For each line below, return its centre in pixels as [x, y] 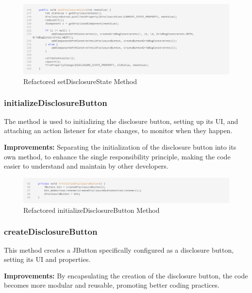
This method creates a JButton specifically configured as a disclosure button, [119, 250]
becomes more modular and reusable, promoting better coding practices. [112, 285]
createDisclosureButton [51, 232]
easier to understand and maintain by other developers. [86, 166]
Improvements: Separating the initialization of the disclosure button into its [120, 146]
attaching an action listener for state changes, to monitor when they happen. [118, 130]
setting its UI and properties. [47, 259]
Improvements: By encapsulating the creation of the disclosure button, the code [126, 275]
